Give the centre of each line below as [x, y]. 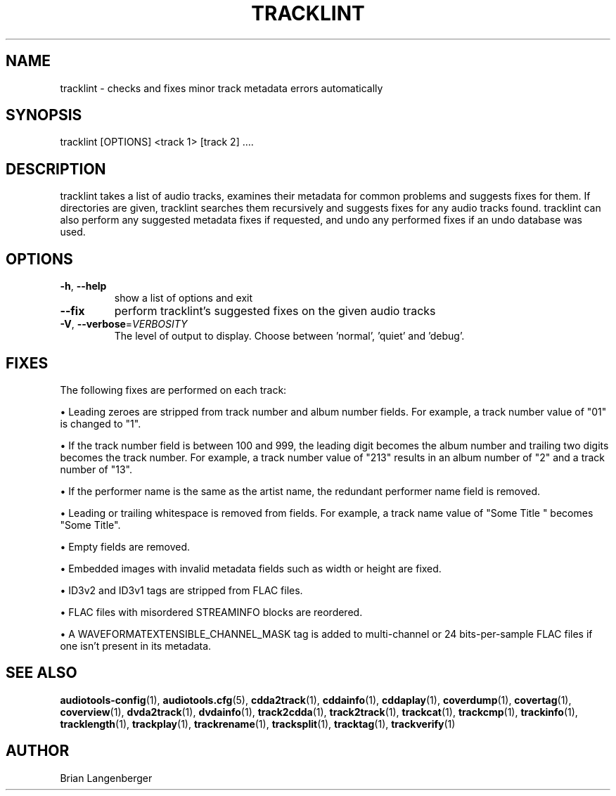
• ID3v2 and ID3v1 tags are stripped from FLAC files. [181, 590]
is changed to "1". [101, 423]
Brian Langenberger [106, 778]
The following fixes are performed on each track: [173, 390]
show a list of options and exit [184, 298]
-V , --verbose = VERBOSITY [124, 324]
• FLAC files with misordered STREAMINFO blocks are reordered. [211, 612]
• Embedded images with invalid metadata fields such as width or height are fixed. [251, 568]
